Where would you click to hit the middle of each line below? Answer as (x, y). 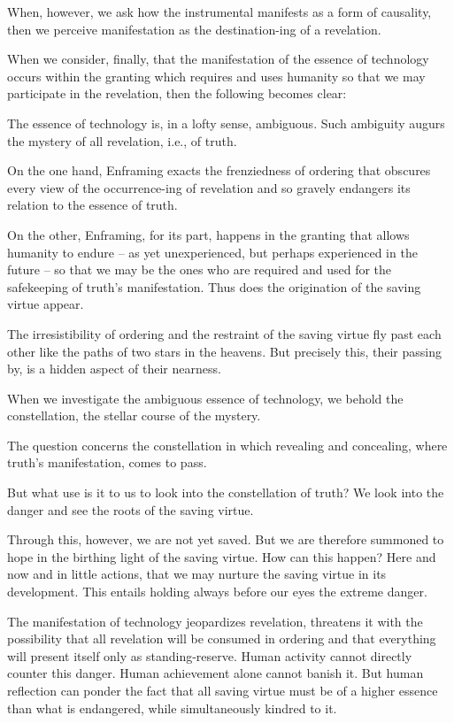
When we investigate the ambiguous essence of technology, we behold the (205, 398)
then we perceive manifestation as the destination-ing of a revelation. (194, 29)
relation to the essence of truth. (92, 205)
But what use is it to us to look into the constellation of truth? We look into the (226, 492)
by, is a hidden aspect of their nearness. (114, 369)
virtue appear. (46, 304)
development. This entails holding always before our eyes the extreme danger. (217, 592)
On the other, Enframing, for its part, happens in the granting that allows (208, 234)
